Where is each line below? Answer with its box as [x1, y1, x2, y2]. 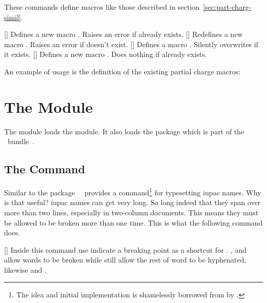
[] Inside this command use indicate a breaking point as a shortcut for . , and [4, 244, 247, 255]
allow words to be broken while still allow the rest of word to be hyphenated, [4, 254, 246, 265]
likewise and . [4, 264, 47, 275]
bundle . [7, 136, 35, 147]
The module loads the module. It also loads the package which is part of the [4, 126, 244, 136]
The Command [4, 161, 85, 177]
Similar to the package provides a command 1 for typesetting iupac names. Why [4, 186, 261, 197]
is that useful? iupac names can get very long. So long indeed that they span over [4, 197, 261, 208]
